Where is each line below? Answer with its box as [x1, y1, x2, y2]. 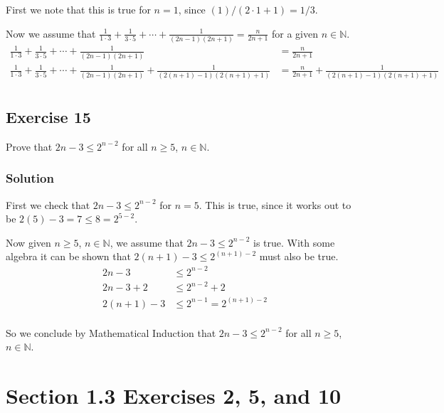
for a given [272, 26, 318, 41]
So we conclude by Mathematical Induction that [6, 325, 216, 340]
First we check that [6, 197, 90, 212]
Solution [6, 169, 54, 187]
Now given [6, 235, 51, 250]
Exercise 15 [6, 106, 91, 128]
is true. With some [253, 235, 335, 250]
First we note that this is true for [6, 2, 151, 16]
